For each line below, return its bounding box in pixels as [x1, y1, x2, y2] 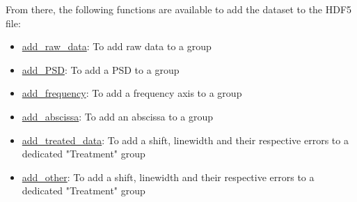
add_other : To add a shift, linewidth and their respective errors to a [22, 169, 315, 184]
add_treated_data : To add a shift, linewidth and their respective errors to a [22, 132, 349, 147]
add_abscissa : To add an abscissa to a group [22, 109, 214, 123]
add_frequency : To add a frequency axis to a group [22, 86, 242, 100]
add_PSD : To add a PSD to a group [22, 62, 180, 77]
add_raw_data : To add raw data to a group [22, 39, 212, 54]
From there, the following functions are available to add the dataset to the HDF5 [6, 2, 352, 16]
